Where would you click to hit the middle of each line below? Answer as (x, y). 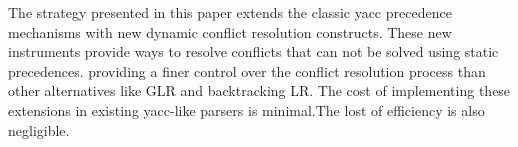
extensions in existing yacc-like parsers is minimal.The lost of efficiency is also (246, 109)
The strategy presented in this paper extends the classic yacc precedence (230, 12)
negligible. (39, 129)
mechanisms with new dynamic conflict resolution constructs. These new (230, 31)
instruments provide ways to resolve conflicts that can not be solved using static (253, 51)
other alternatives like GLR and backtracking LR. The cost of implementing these (259, 90)
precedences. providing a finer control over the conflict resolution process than (247, 70)
